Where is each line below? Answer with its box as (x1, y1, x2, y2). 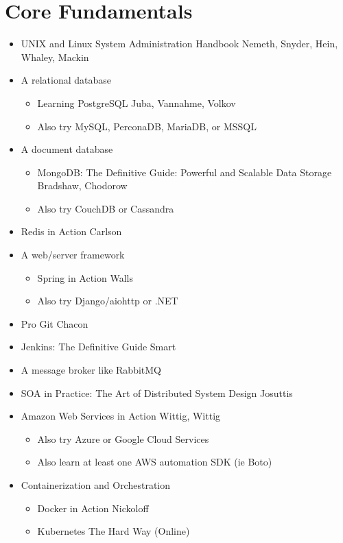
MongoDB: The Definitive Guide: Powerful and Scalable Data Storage (37, 165, 332, 179)
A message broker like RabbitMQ (21, 363, 161, 377)
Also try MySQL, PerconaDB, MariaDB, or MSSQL (37, 119, 257, 133)
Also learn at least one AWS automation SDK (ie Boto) (37, 455, 272, 469)
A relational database (21, 73, 111, 87)
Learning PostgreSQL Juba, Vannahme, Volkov (37, 95, 236, 110)
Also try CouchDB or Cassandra (37, 201, 174, 215)
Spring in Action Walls (37, 270, 133, 285)
